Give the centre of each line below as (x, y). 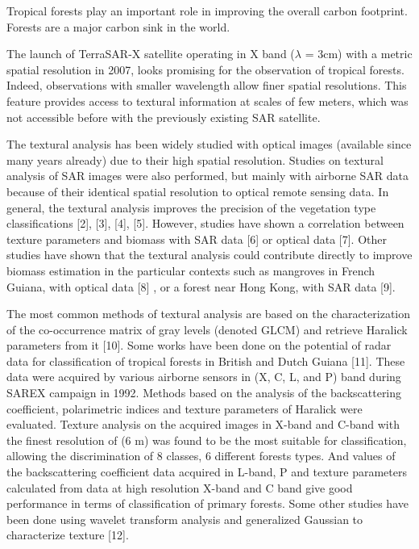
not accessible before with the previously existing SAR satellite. (164, 117)
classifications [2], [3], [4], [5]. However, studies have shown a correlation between (205, 223)
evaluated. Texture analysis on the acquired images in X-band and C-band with (203, 424)
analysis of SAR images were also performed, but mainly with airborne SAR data (208, 176)
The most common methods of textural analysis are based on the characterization (209, 314)
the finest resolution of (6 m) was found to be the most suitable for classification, (207, 440)
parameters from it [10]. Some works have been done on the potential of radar (199, 345)
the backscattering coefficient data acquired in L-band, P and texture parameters (207, 472)
